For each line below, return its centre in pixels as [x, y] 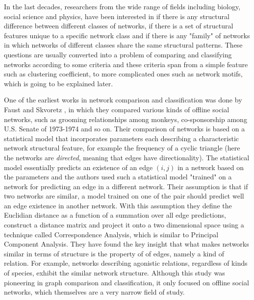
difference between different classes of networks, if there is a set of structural [119, 26]
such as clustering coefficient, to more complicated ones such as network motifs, [123, 74]
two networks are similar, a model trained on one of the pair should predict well [124, 196]
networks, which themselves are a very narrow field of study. [94, 292]
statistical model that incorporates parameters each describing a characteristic [122, 138]
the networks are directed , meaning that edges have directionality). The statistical [127, 157]
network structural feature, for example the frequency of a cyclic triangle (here [122, 148]
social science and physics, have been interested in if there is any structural [117, 16]
